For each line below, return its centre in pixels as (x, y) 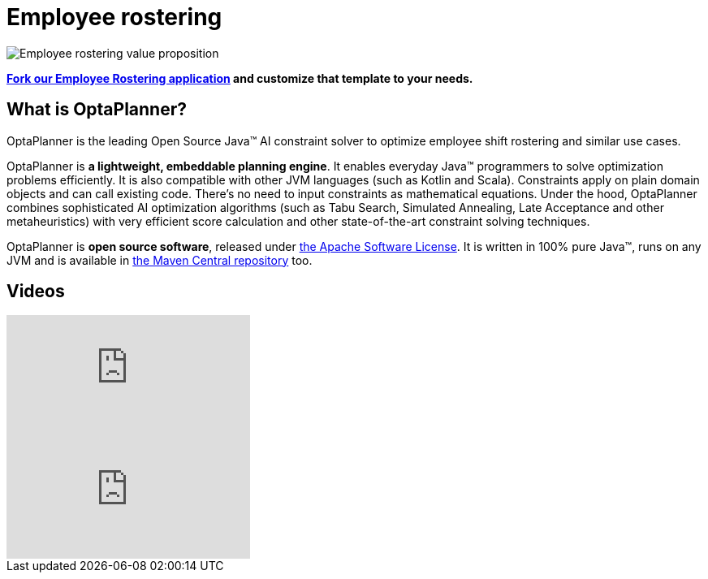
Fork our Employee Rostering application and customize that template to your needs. (240, 78)
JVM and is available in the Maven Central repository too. (160, 260)
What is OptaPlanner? (97, 110)
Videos (36, 292)
